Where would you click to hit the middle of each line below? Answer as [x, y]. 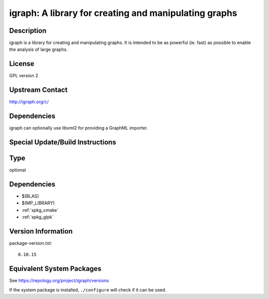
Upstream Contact [38, 90]
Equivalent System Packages [55, 269]
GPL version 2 [24, 76]
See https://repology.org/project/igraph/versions [59, 281]
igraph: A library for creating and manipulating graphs [123, 13]
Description [28, 31]
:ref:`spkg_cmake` [40, 210]
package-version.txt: [31, 243]
